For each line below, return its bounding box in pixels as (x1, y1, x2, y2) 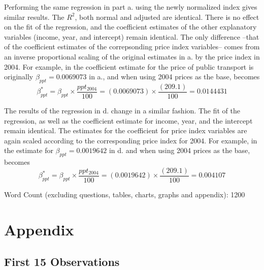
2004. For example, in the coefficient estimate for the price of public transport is (4, 61, 254, 72)
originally (4, 71, 34, 82)
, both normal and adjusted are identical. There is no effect (75, 11, 259, 22)
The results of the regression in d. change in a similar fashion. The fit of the (4, 105, 240, 116)
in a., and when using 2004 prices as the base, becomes (89, 71, 260, 82)
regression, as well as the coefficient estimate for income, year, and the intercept (4, 115, 253, 126)
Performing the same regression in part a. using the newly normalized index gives (4, 2, 257, 12)
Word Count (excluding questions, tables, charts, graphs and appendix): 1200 (4, 189, 245, 199)
